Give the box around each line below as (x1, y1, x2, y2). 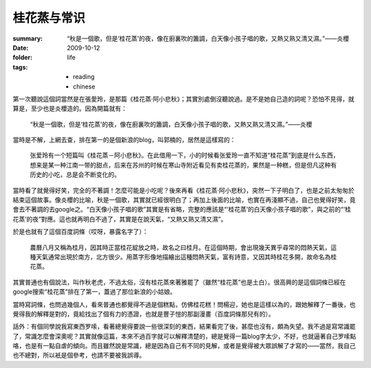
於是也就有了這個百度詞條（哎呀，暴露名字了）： (12, 227, 148, 236)
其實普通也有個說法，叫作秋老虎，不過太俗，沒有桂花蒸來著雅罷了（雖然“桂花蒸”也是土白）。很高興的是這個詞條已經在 (12, 278, 346, 286)
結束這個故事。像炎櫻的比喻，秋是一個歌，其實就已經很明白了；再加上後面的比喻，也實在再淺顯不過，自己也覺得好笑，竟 (12, 196, 356, 204)
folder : (12, 54, 33, 62)
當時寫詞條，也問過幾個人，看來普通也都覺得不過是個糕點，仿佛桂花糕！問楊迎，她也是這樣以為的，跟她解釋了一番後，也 (12, 300, 356, 308)
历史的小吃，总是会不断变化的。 (30, 170, 120, 179)
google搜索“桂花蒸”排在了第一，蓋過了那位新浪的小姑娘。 (12, 288, 177, 296)
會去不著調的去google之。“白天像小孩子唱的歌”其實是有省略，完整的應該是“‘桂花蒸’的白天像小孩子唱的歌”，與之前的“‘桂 (12, 205, 352, 214)
